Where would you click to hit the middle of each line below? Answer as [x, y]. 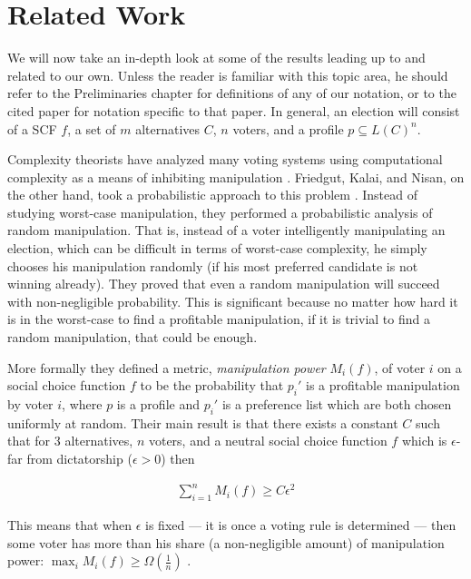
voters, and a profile [288, 128]
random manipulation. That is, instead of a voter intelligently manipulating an [226, 230]
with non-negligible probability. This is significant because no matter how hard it [233, 301]
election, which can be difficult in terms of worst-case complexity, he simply [217, 248]
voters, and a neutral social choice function [268, 441]
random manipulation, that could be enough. [132, 337]
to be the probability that [212, 385]
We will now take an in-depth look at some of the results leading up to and [216, 58]
